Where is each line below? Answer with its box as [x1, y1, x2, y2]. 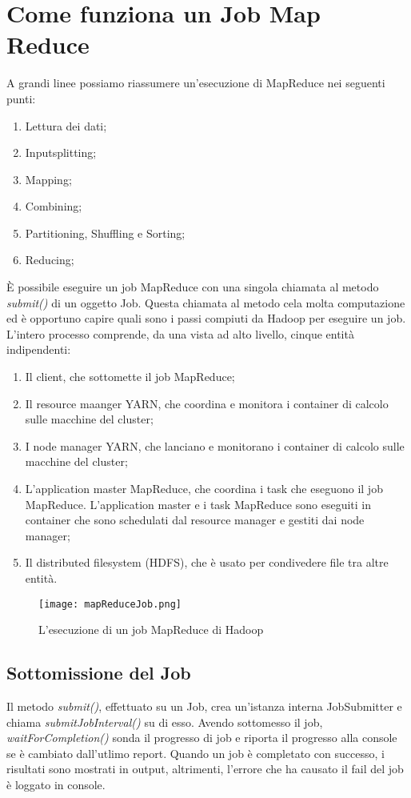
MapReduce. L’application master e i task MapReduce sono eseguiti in [25, 495, 371, 512]
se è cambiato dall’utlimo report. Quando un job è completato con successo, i [6, 744, 385, 761]
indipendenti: [6, 341, 71, 358]
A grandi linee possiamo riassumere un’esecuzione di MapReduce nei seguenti [6, 74, 385, 91]
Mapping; [25, 170, 72, 187]
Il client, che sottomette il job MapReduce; [25, 368, 235, 385]
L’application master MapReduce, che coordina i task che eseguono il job [25, 480, 383, 496]
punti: [6, 90, 36, 106]
